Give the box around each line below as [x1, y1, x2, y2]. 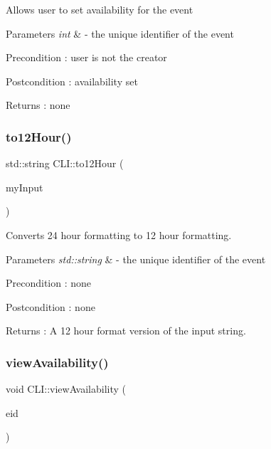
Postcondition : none [6, 299, 95, 314]
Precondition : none [6, 275, 92, 290]
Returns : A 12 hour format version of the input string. [6, 323, 246, 338]
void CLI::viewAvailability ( [6, 381, 126, 396]
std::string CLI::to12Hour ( [6, 156, 124, 171]
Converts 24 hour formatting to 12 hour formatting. [6, 227, 232, 242]
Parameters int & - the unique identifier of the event [6, 26, 234, 41]
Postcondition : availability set [6, 73, 138, 88]
